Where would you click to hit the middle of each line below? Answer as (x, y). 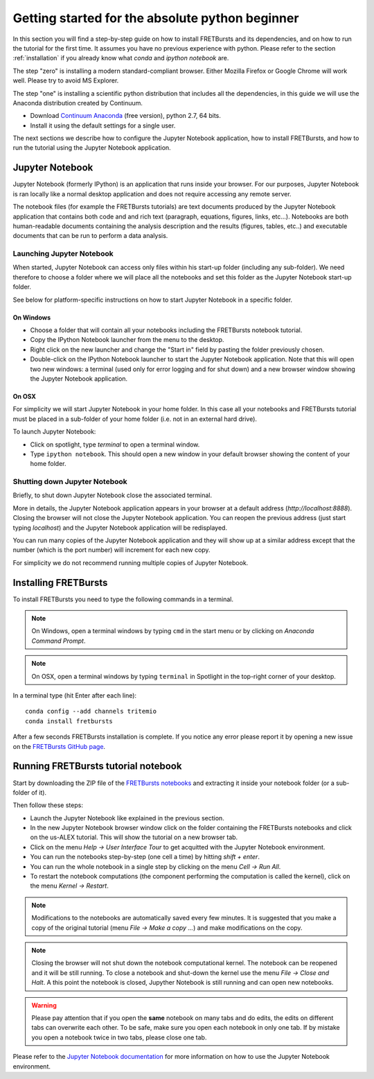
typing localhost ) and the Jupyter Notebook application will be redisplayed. (120, 528)
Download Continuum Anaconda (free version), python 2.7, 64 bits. (125, 116)
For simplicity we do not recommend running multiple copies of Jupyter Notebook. (131, 562)
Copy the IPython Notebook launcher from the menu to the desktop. (127, 340)
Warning (44, 1005)
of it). (39, 792)
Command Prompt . (59, 641)
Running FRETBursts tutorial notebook (97, 766)
